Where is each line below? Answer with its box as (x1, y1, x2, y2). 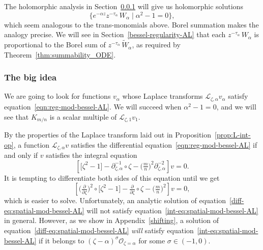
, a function (13, 139, 50, 150)
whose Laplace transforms (122, 91, 203, 101)
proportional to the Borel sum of (4, 39, 106, 50)
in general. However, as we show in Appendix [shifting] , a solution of (4, 215, 219, 226)
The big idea (4, 71, 57, 84)
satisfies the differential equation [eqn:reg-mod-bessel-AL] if (71, 139, 257, 150)
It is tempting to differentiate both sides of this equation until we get (4, 172, 220, 183)
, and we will (216, 101, 256, 112)
